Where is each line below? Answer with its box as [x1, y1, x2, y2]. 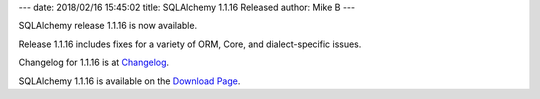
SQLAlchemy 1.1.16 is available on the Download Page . [18, 75, 241, 87]
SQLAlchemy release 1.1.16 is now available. [18, 20, 198, 32]
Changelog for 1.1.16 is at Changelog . [18, 56, 170, 69]
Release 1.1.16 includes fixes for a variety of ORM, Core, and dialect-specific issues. [18, 38, 362, 50]
